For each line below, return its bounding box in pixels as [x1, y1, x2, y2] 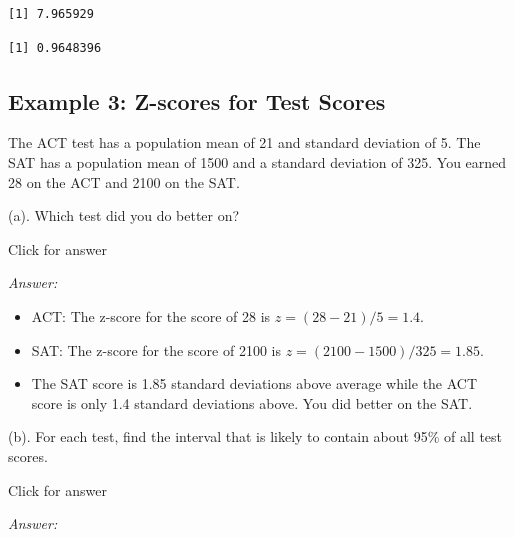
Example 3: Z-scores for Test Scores [8, 85, 386, 116]
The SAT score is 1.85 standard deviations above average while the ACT [31, 373, 478, 394]
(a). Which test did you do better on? [8, 205, 240, 226]
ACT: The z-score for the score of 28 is [31, 305, 271, 326]
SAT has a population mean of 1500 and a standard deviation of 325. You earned [8, 151, 507, 172]
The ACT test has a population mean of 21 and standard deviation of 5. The [8, 132, 481, 153]
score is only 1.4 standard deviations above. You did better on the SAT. [31, 392, 473, 413]
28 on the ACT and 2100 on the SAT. [8, 171, 240, 192]
